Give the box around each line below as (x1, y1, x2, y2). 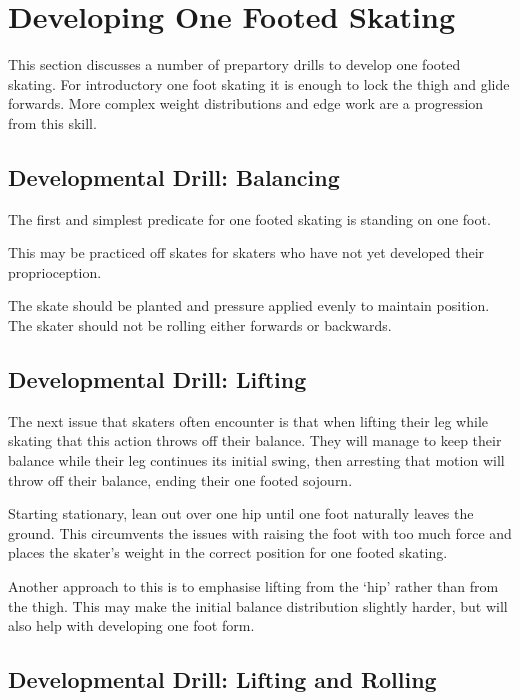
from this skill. (8, 112, 97, 133)
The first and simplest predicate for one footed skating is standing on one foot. (8, 208, 491, 229)
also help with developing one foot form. (8, 615, 255, 636)
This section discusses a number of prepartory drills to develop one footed (8, 54, 461, 75)
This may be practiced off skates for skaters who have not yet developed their (8, 242, 485, 263)
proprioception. (8, 261, 102, 282)
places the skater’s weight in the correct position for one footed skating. (8, 542, 448, 563)
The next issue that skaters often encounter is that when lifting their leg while (8, 410, 488, 431)
